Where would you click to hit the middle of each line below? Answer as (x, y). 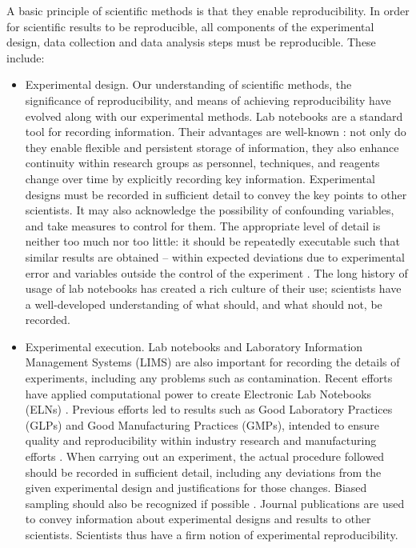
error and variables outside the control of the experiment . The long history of (216, 272)
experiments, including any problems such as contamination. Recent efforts (209, 378)
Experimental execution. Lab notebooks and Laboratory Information (194, 346)
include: (26, 57)
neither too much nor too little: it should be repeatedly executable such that (212, 241)
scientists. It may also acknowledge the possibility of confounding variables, (210, 210)
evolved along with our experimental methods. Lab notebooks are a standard (214, 116)
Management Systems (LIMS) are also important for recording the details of (212, 362)
